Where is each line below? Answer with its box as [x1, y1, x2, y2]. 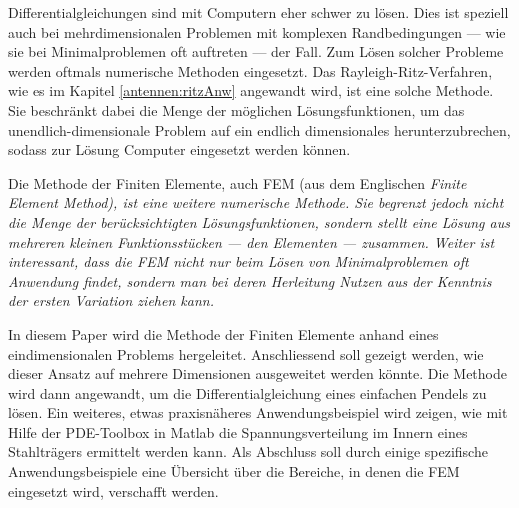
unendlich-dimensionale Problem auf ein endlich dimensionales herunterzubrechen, [8, 119, 511, 140]
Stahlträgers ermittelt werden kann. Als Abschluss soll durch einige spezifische [8, 441, 488, 462]
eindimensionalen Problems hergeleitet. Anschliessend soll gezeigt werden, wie [8, 343, 484, 364]
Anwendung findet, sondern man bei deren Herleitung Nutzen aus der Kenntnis [8, 270, 492, 291]
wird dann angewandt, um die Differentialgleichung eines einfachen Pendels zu [8, 382, 487, 403]
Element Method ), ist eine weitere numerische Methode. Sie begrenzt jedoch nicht [8, 192, 504, 213]
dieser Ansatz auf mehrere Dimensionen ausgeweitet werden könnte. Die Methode [8, 363, 507, 384]
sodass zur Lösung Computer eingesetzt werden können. [8, 139, 351, 160]
